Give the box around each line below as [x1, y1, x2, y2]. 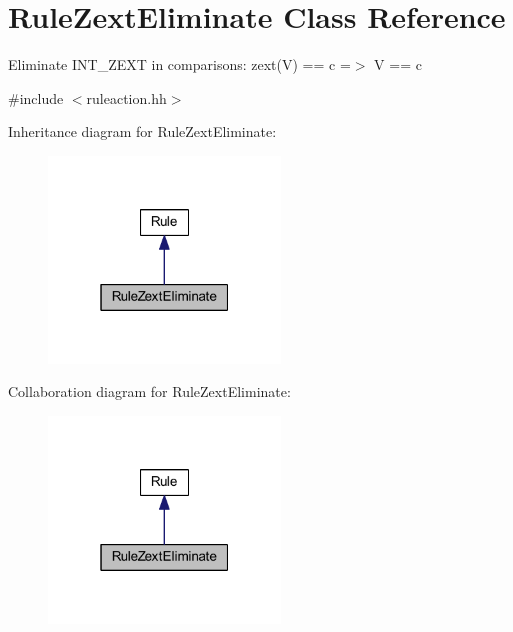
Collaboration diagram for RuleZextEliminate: [8, 381, 291, 402]
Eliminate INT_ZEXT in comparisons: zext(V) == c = [8, 54, 351, 75]
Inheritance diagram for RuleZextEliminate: [8, 121, 277, 142]
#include [8, 87, 64, 108]
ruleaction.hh [86, 87, 167, 108]
